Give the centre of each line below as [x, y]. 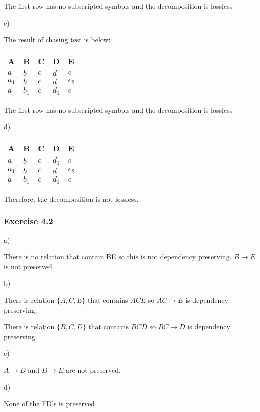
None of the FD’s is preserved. [50, 404]
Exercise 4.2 [29, 221]
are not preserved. [93, 370]
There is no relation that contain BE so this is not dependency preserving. [118, 257]
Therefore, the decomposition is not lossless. [71, 199]
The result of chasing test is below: [57, 40]
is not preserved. [29, 266]
